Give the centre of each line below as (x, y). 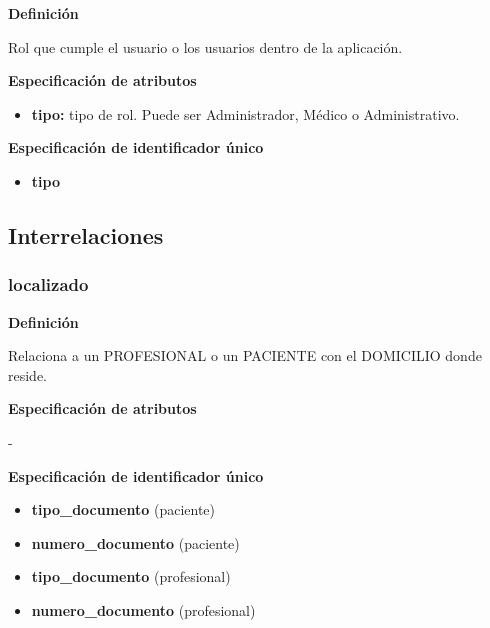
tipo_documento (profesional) (131, 576)
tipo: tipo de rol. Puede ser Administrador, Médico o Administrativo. (245, 113)
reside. (28, 374)
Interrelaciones (86, 234)
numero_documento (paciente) (135, 542)
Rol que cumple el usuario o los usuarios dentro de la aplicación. (205, 46)
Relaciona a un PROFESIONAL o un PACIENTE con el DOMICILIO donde (245, 355)
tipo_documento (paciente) (123, 509)
